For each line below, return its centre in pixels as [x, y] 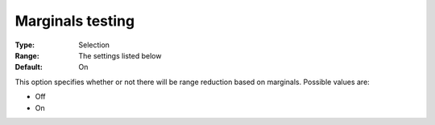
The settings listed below [120, 55]
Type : [25, 45]
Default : [29, 67]
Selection [94, 45]
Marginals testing [75, 21]
